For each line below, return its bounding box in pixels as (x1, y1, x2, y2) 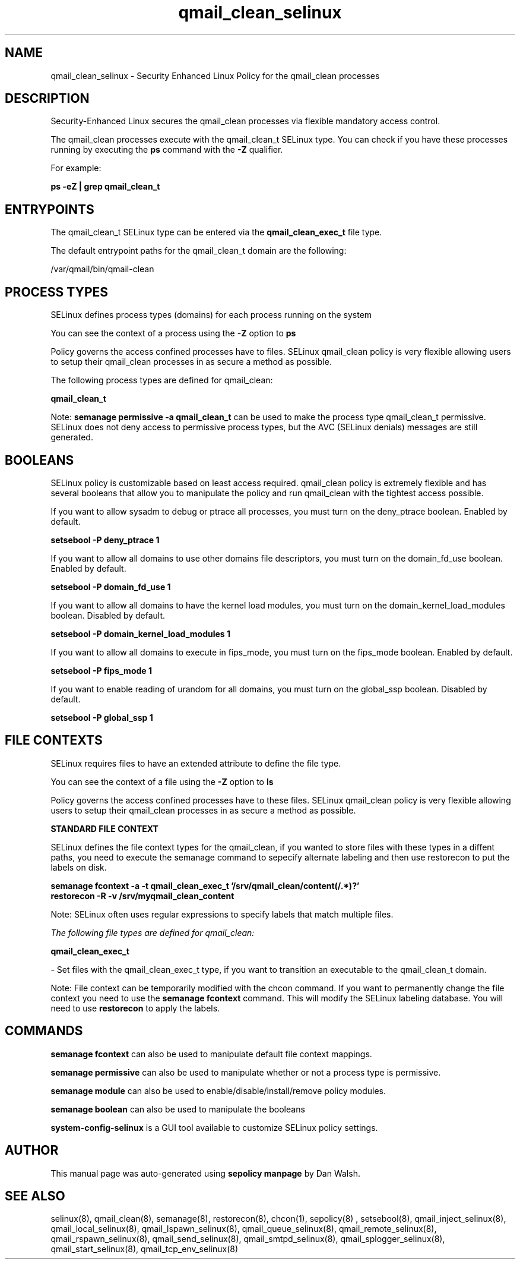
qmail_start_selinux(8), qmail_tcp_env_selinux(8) (50, 1244, 239, 1254)
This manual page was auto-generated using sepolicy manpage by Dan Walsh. (50, 1168, 360, 1178)
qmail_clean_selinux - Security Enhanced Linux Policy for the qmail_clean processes (50, 70, 380, 81)
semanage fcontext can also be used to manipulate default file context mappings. (50, 1048, 372, 1059)
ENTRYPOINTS (5, 201, 94, 217)
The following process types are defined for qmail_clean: (50, 375, 273, 386)
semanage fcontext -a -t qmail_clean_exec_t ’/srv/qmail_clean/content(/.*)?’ (50, 880, 360, 891)
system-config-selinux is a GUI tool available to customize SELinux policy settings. (50, 1122, 378, 1133)
